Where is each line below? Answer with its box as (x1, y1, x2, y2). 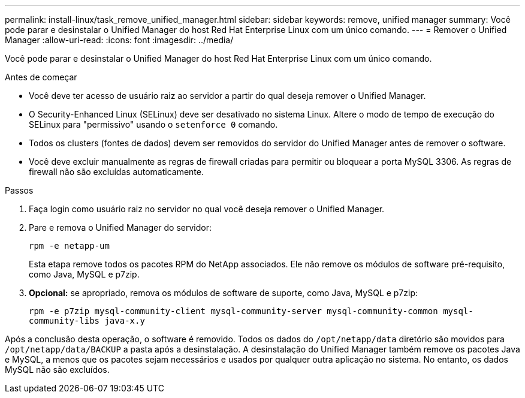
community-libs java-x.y (29, 316, 145, 325)
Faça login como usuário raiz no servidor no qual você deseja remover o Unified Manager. (29, 204, 385, 214)
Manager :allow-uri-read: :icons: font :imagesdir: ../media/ (5, 35, 234, 45)
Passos (5, 185, 34, 195)
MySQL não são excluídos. (5, 364, 110, 375)
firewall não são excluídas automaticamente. (29, 167, 204, 177)
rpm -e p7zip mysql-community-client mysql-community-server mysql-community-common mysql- (29, 306, 473, 316)
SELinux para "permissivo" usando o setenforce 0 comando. (29, 119, 278, 129)
